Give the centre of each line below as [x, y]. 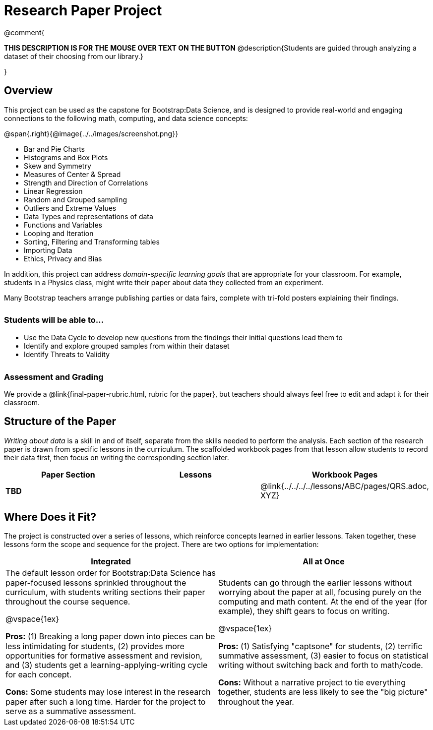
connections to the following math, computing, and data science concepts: [126, 118]
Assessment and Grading [54, 377]
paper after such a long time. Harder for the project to [106, 701]
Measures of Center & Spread [72, 174]
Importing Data [48, 250]
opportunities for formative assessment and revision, [104, 655]
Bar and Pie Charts [54, 149]
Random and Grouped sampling [76, 199]
